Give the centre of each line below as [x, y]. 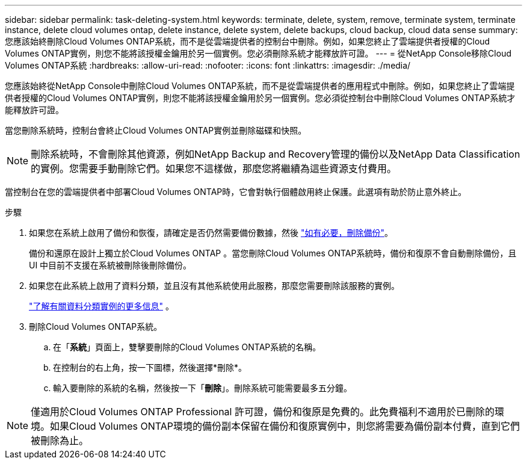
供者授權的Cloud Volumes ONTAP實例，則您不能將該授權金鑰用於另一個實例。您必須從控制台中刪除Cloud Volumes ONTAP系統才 [260, 98]
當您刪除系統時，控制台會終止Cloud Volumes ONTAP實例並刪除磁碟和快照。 [156, 130]
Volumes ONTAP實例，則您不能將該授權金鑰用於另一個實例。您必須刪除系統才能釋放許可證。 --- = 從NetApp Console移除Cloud [258, 53]
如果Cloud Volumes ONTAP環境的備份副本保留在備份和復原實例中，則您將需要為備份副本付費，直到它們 [285, 426]
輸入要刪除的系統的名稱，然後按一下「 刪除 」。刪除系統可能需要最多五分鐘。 [202, 388]
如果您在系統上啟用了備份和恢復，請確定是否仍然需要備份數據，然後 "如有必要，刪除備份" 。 [211, 233]
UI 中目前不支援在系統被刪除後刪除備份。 [110, 265]
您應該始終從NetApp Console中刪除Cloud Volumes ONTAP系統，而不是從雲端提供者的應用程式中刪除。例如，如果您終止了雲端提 [260, 86]
